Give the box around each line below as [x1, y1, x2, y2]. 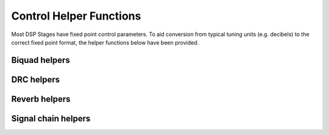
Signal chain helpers [11, 113, 91, 123]
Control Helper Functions [11, 9, 141, 23]
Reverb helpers [11, 93, 71, 104]
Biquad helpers [11, 55, 70, 65]
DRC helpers [11, 74, 60, 85]
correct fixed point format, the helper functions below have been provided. [11, 38, 199, 46]
